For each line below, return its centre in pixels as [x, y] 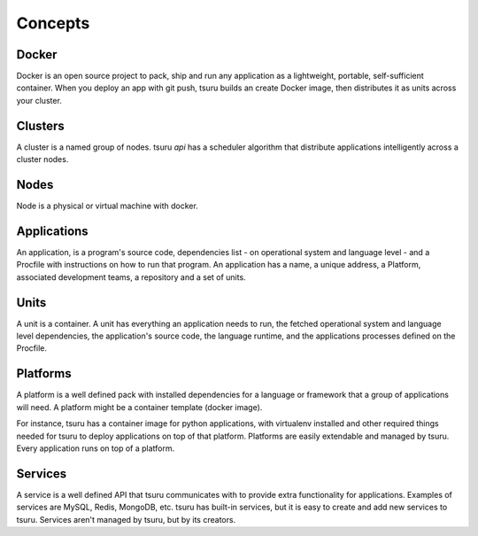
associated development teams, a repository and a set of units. [131, 277]
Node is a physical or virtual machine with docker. [107, 206]
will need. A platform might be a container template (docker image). [139, 407]
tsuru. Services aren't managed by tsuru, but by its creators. [126, 519]
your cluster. [39, 100]
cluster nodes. [42, 159]
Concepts [53, 23]
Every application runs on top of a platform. [96, 448]
